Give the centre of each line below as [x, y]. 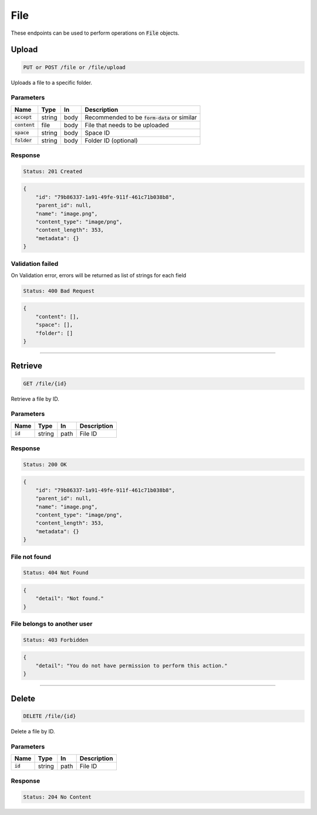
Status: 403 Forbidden [56, 640]
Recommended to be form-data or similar [141, 117]
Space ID [97, 132]
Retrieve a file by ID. [35, 399]
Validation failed [35, 264]
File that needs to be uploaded [127, 125]
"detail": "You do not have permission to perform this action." [131, 666]
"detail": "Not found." [70, 598]
